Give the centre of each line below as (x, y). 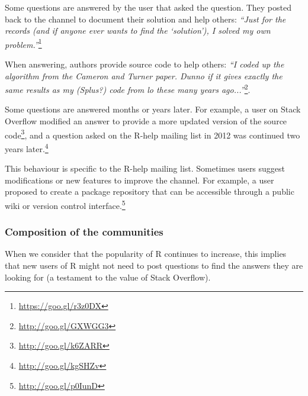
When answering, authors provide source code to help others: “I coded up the (145, 64)
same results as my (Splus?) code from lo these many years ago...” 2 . (128, 88)
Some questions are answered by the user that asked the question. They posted (148, 7)
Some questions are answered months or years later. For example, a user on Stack (153, 109)
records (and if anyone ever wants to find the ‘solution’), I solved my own (138, 30)
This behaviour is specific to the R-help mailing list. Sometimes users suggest (145, 168)
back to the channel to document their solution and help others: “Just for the (145, 19)
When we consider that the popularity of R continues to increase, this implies (146, 254)
